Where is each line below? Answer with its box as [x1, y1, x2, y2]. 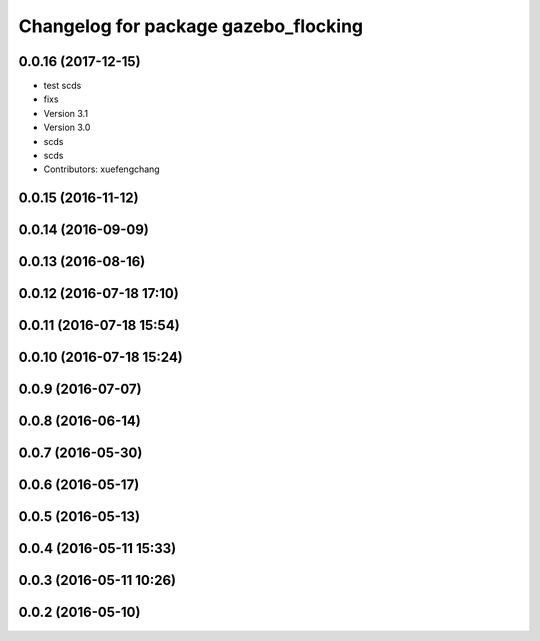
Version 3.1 [43, 107, 89, 119]
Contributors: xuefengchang [43, 163, 160, 175]
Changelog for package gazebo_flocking [18, 15, 364, 37]
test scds [43, 80, 82, 92]
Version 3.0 [43, 121, 91, 134]
